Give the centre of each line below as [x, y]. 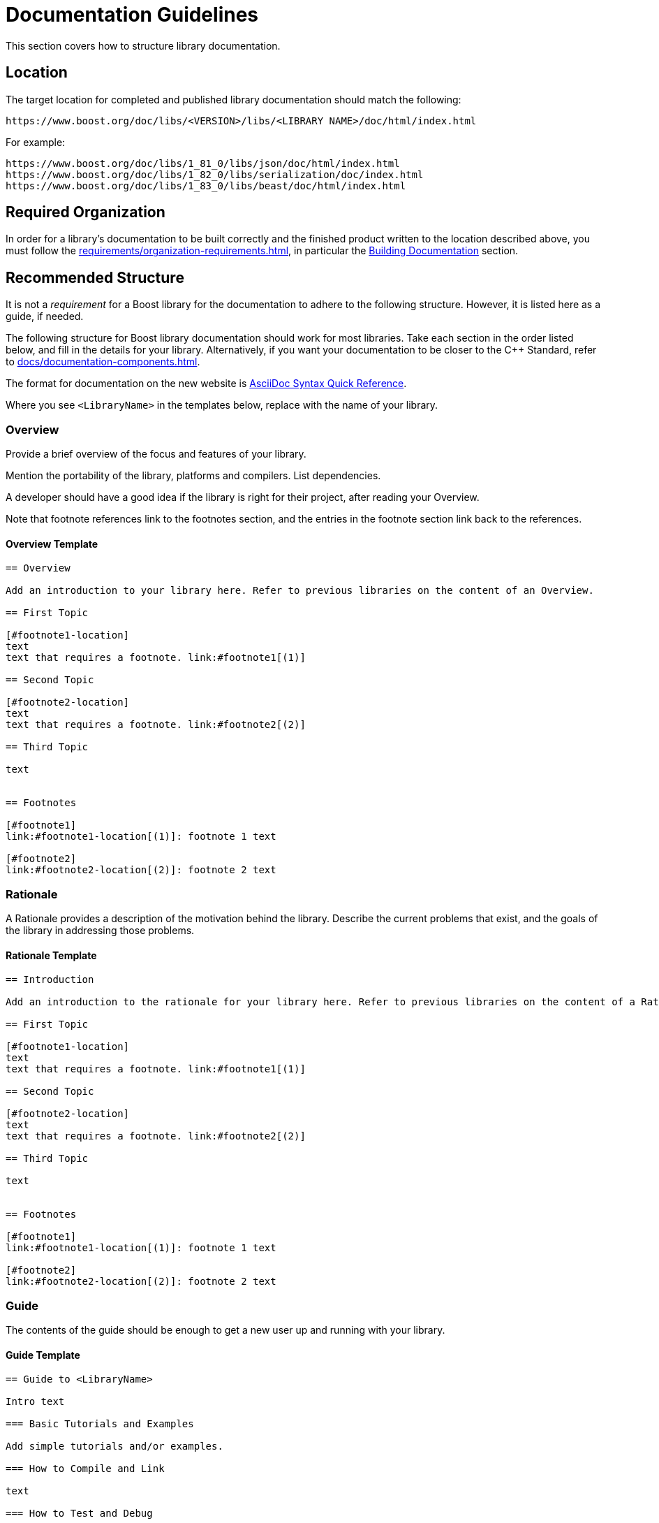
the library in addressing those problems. [100, 930]
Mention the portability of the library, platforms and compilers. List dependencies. [193, 476]
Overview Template [52, 544]
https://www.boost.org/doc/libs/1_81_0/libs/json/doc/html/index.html [203, 163]
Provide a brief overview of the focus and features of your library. [156, 454]
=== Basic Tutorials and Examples [100, 1424]
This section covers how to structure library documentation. [143, 45]
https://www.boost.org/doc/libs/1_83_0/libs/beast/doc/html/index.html [206, 185]
